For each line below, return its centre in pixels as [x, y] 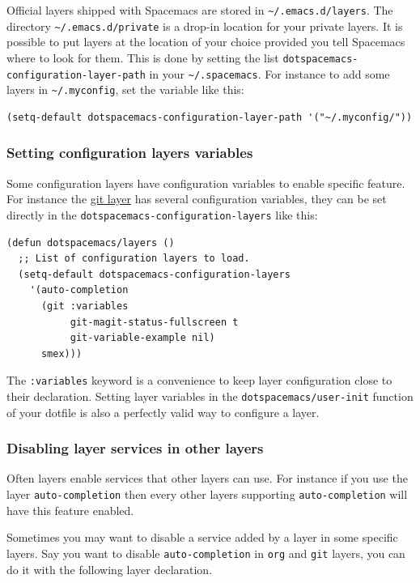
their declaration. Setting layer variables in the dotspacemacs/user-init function [210, 396]
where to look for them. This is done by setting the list [143, 57]
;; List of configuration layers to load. [134, 259]
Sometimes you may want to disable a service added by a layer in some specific [202, 537]
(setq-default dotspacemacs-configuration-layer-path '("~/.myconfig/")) [210, 117]
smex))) [62, 353]
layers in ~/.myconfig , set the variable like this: [125, 89]
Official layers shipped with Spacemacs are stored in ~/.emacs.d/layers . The [200, 10]
